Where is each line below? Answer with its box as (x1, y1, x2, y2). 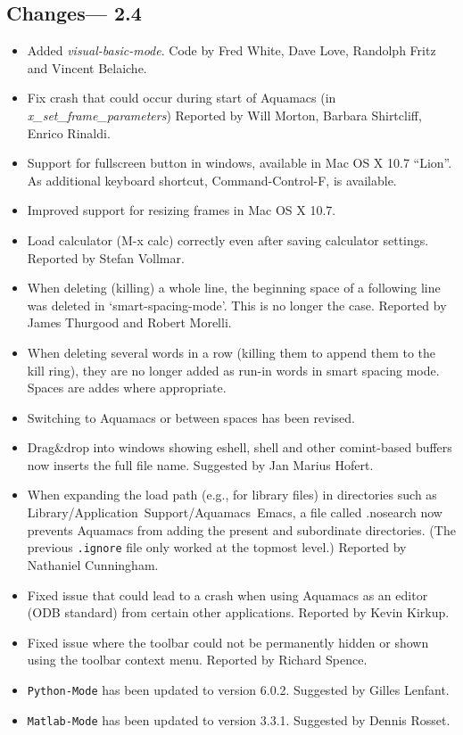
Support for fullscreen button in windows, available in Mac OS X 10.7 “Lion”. (27, 153, 452, 172)
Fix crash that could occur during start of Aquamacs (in (27, 88, 336, 107)
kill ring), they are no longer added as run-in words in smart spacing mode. (27, 360, 440, 379)
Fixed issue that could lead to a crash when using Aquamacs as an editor (27, 585, 428, 604)
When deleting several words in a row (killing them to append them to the (27, 343, 436, 361)
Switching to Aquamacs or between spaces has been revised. (27, 408, 355, 426)
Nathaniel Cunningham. (27, 555, 159, 574)
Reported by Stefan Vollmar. (27, 248, 185, 267)
